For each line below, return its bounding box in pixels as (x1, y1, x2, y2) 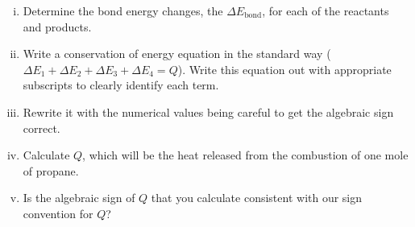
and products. (23, 18, 92, 35)
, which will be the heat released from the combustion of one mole (82, 147, 409, 163)
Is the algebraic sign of (23, 189, 135, 206)
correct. (23, 119, 60, 136)
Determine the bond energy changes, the (23, 2, 223, 19)
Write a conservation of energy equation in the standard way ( (23, 45, 331, 62)
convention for (23, 204, 93, 221)
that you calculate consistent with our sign (151, 189, 363, 206)
